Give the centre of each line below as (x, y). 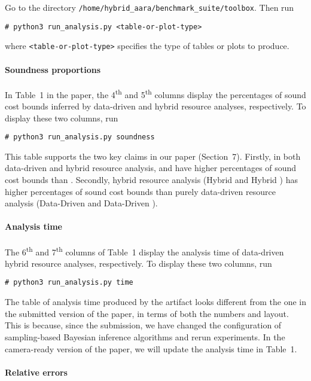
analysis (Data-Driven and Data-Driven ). (81, 203)
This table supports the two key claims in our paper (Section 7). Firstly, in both (153, 156)
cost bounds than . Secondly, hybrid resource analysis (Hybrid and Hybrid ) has (151, 180)
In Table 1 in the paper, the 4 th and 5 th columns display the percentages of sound (155, 93)
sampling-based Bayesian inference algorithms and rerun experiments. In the (145, 336)
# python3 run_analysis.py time (69, 283)
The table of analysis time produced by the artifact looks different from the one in (155, 302)
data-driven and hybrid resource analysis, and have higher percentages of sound (151, 168)
